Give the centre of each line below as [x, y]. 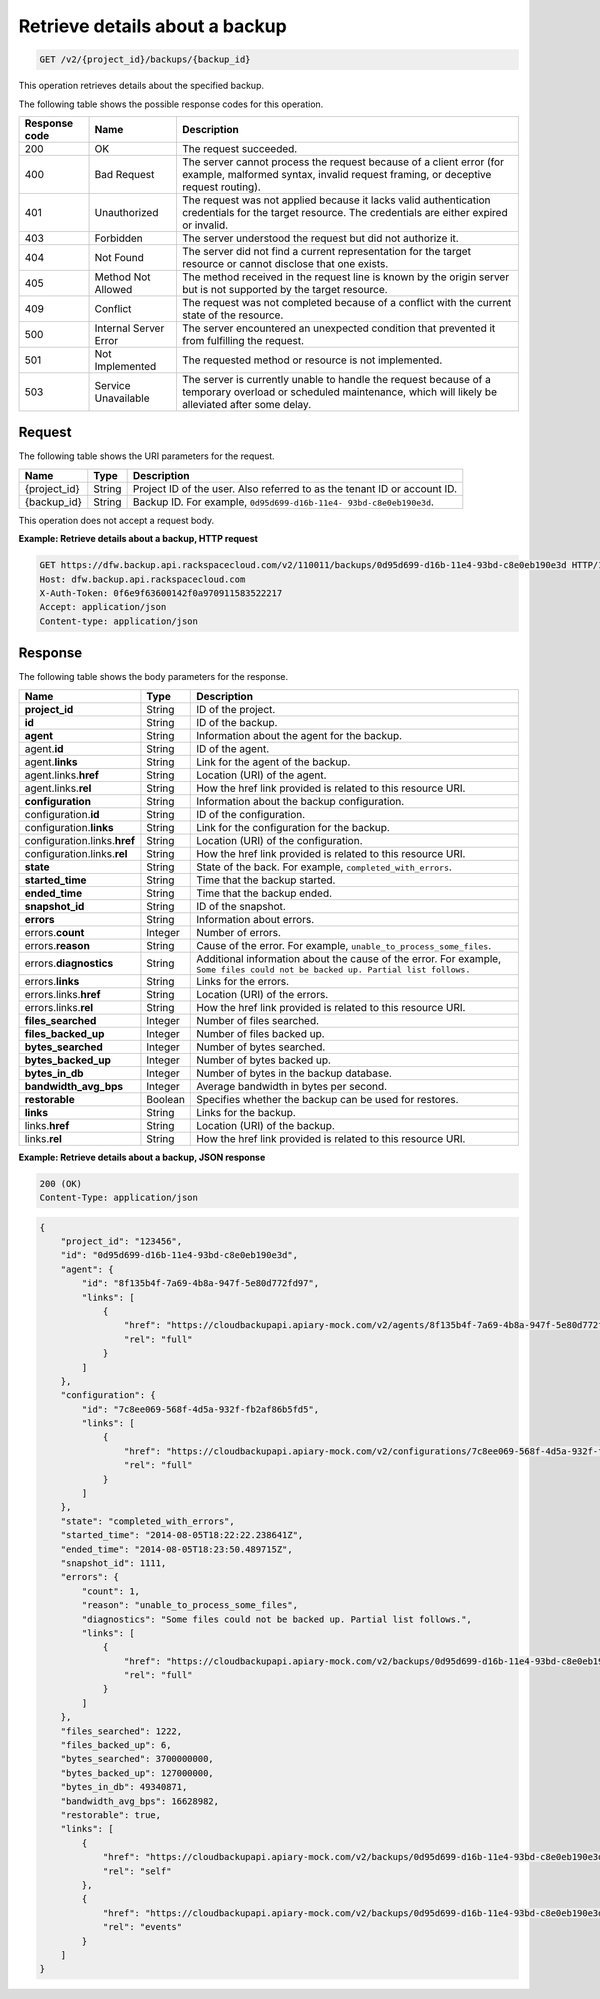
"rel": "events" [142, 1927]
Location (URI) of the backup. [265, 1125]
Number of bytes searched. [261, 1047]
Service [112, 385]
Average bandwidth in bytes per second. [292, 1086]
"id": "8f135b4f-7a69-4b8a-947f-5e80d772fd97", [200, 1283]
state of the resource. [232, 315]
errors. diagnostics [69, 963]
